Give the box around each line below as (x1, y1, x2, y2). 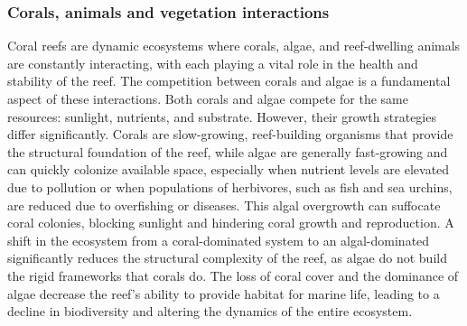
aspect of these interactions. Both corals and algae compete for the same (7, 89, 408, 107)
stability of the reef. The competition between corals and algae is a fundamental (7, 71, 451, 90)
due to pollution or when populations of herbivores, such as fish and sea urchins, (7, 177, 453, 196)
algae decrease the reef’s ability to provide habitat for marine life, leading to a (7, 284, 440, 303)
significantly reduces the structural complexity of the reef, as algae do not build (7, 248, 447, 267)
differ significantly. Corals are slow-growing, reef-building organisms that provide (7, 125, 453, 144)
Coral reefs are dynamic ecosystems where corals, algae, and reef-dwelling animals (7, 36, 461, 55)
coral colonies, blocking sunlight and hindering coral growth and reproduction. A (7, 213, 454, 232)
